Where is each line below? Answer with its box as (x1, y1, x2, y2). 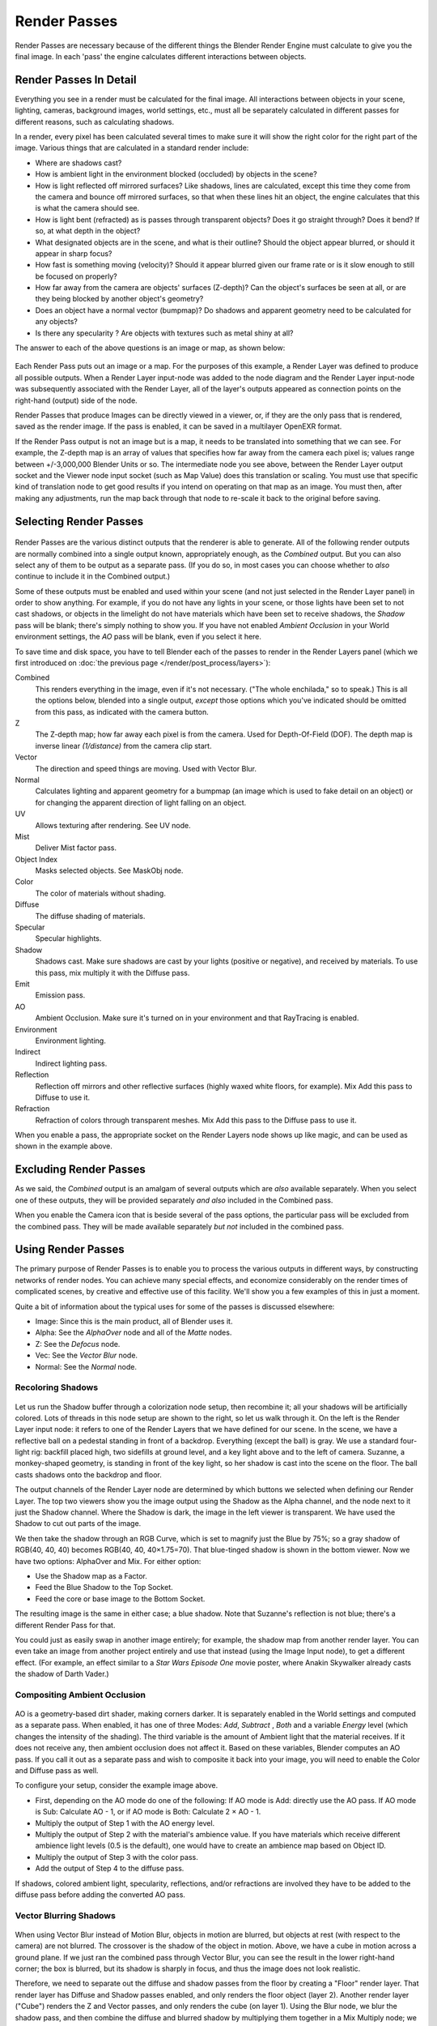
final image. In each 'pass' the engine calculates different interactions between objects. (15, 51, 307, 61)
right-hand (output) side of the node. (15, 395, 138, 405)
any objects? (35, 317, 78, 327)
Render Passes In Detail (15, 73, 137, 87)
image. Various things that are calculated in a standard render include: (15, 143, 249, 153)
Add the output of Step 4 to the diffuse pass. (35, 1864, 185, 1874)
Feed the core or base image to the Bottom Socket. (35, 1593, 206, 1604)
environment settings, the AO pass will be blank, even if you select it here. (15, 632, 262, 642)
